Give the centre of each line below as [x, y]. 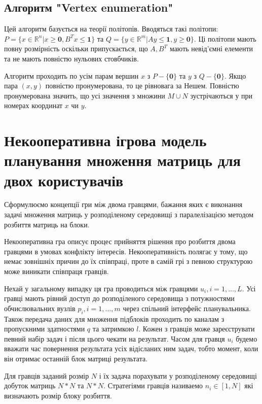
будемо [247, 338]
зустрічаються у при [221, 95]
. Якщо [235, 75]
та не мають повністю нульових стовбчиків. [71, 58]
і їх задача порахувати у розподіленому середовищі [178, 375]
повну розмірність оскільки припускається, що [76, 48]
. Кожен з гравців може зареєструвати [197, 329]
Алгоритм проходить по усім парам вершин [71, 75]
